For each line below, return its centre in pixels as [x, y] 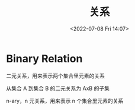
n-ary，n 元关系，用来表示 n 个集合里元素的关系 [65, 101]
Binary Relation [44, 59]
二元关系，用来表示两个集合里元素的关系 [55, 76]
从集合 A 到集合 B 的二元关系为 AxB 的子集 [58, 88]
